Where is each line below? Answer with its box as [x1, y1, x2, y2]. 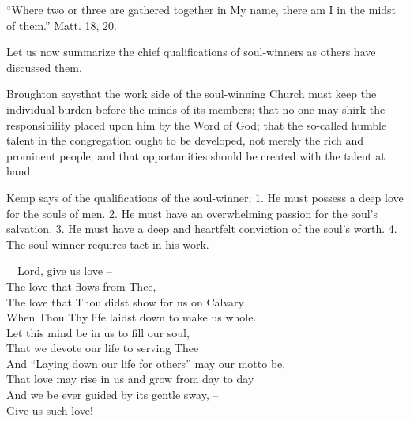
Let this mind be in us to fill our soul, [6, 324, 190, 340]
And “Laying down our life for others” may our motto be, [6, 355, 286, 371]
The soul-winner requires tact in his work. [6, 235, 209, 252]
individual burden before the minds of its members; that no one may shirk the [6, 100, 386, 117]
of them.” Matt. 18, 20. [6, 17, 117, 33]
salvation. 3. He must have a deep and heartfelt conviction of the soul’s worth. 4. [6, 220, 397, 237]
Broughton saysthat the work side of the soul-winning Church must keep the [6, 85, 377, 102]
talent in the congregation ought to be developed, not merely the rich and [6, 132, 364, 148]
